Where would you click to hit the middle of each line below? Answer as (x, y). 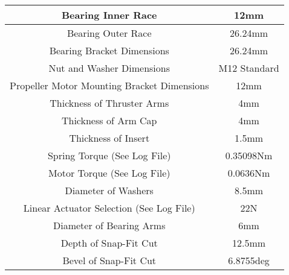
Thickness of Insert (109, 138)
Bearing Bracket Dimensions (109, 50)
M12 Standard (249, 68)
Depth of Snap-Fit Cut (109, 243)
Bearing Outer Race (109, 33)
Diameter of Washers (109, 190)
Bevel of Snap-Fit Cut (109, 260)
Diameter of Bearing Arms (109, 225)
